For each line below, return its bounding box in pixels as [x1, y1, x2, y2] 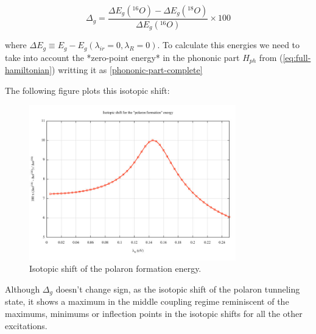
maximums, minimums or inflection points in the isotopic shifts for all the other [5, 307, 303, 320]
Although [5, 283, 40, 295]
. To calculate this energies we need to [157, 38, 300, 51]
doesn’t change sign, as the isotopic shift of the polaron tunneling [55, 283, 300, 295]
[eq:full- [283, 51, 311, 63]
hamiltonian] [5, 63, 52, 76]
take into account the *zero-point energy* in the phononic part [5, 51, 240, 63]
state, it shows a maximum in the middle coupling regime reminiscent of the [5, 295, 289, 308]
